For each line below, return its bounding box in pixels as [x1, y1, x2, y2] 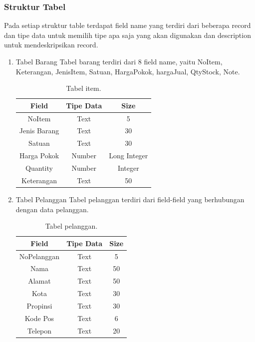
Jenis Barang [19, 125, 59, 136]
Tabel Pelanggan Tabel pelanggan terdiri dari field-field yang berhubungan [15, 194, 245, 204]
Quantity [25, 163, 53, 173]
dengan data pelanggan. [15, 204, 89, 214]
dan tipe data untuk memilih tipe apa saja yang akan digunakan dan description [4, 29, 251, 40]
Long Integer [109, 150, 148, 161]
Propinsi [26, 300, 52, 311]
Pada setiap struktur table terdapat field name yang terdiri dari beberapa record [4, 20, 251, 30]
